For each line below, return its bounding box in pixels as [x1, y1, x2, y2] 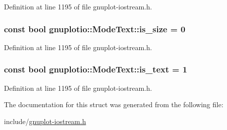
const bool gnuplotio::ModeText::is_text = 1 [4, 63, 187, 75]
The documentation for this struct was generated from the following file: [4, 99, 224, 110]
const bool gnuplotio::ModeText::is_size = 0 [4, 22, 186, 35]
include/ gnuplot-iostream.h [4, 116, 86, 126]
